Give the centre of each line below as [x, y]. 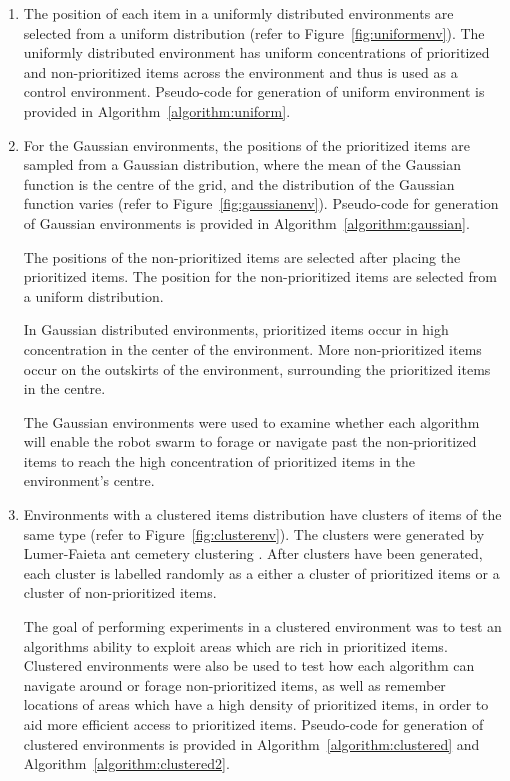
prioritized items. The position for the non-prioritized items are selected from [260, 276]
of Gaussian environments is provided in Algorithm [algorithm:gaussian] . [246, 222]
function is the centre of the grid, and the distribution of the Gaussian [239, 183]
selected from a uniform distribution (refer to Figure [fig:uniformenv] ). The [254, 32]
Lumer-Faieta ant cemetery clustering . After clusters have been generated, [253, 553]
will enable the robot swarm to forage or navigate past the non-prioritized [250, 441]
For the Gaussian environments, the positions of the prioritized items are [247, 144]
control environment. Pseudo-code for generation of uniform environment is [254, 91]
